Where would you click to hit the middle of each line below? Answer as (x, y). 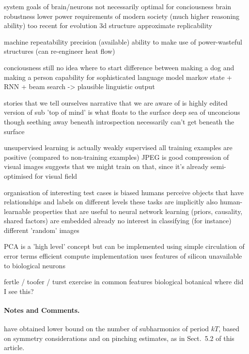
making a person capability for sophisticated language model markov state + (118, 77)
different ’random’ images (42, 230)
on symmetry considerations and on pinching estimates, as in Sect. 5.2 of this (119, 338)
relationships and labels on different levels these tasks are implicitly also (111, 202)
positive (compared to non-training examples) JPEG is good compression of (117, 157)
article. (14, 347)
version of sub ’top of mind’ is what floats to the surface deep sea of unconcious (122, 112)
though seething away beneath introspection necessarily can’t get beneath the (119, 121)
